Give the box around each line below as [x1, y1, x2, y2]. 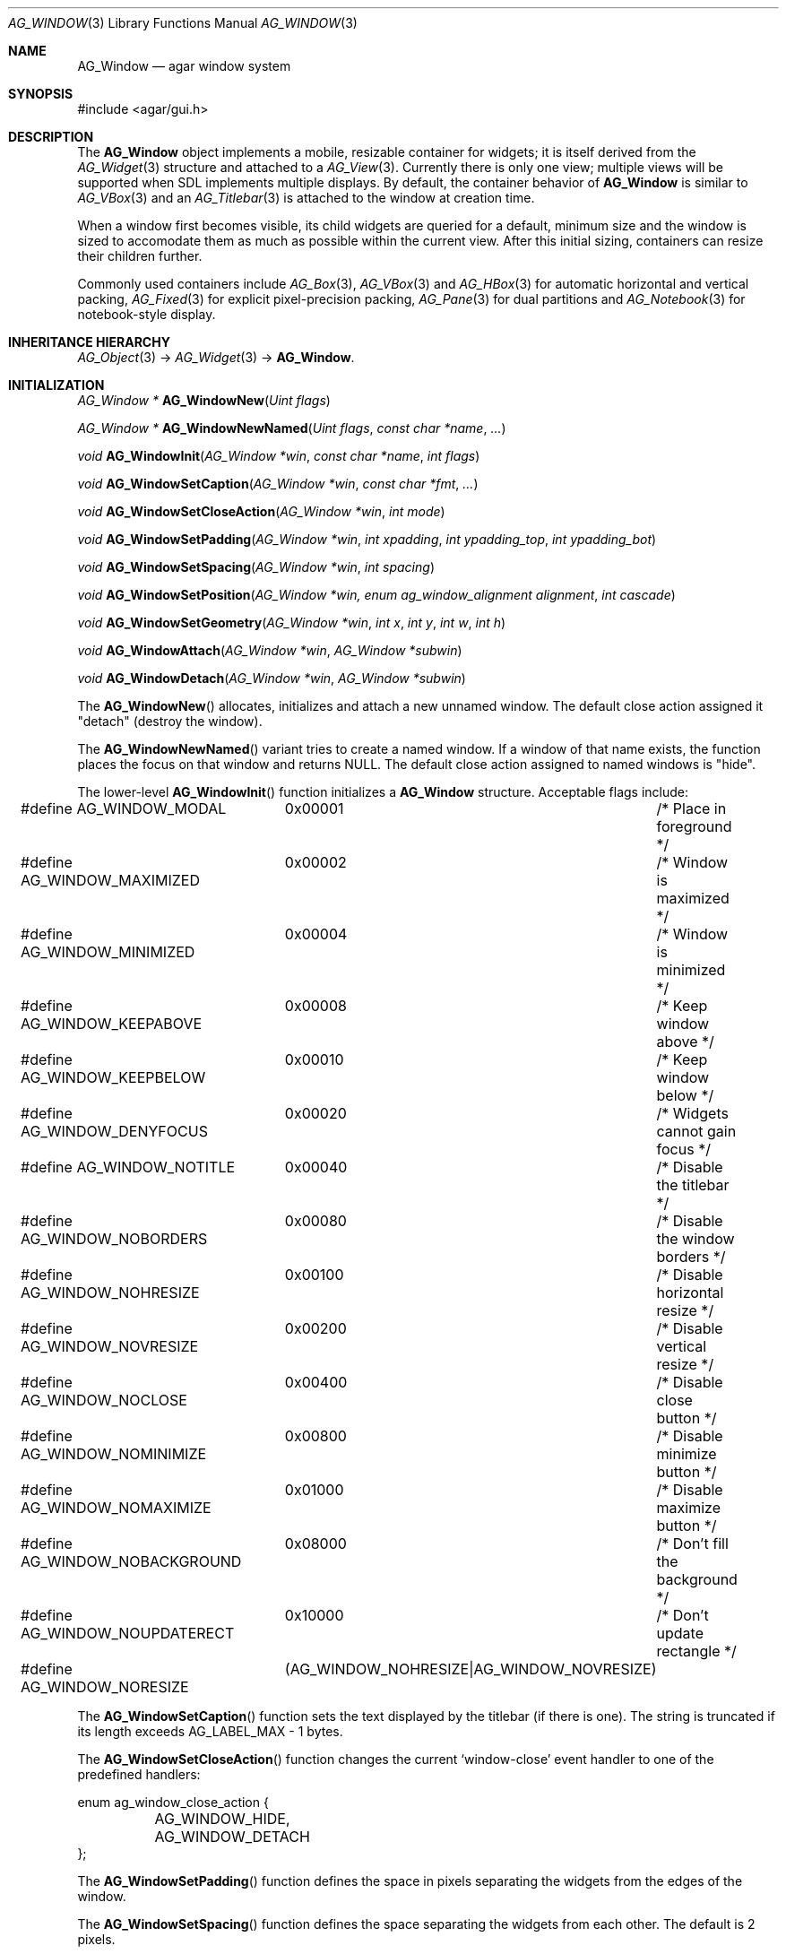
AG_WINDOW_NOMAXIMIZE [21, 1499, 212, 1517]
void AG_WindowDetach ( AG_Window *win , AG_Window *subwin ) [77, 670, 466, 686]
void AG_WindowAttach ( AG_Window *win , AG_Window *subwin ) [77, 643, 462, 658]
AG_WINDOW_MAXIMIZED [21, 871, 200, 889]
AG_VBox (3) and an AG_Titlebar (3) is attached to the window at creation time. [77, 190, 535, 205]
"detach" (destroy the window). [77, 713, 263, 729]
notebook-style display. [77, 307, 216, 322]
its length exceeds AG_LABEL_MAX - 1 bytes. [77, 1724, 343, 1739]
